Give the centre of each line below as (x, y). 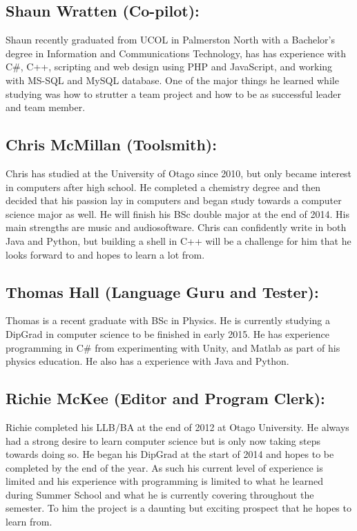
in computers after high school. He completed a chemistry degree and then (163, 187)
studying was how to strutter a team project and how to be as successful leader (173, 93)
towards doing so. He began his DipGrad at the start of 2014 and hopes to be (170, 454)
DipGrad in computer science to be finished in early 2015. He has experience (167, 333)
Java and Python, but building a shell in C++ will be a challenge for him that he (178, 240)
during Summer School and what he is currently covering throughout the (160, 494)
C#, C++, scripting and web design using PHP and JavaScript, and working (169, 67)
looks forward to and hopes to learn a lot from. (105, 254)
